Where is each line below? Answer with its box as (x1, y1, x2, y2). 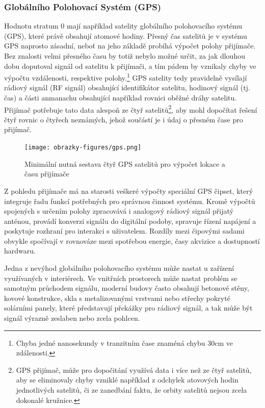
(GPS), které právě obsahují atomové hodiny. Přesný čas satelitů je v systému (4, 30, 247, 41)
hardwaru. (4, 245, 36, 256)
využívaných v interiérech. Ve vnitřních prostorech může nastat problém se (4, 272, 237, 283)
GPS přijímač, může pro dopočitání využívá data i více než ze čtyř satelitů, (16, 364, 252, 375)
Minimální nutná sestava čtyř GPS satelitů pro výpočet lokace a (24, 158, 225, 169)
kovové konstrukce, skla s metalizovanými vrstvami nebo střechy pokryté (4, 292, 230, 303)
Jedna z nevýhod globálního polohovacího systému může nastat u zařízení (4, 263, 234, 273)
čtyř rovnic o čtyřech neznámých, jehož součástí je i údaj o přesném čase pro (4, 114, 243, 124)
